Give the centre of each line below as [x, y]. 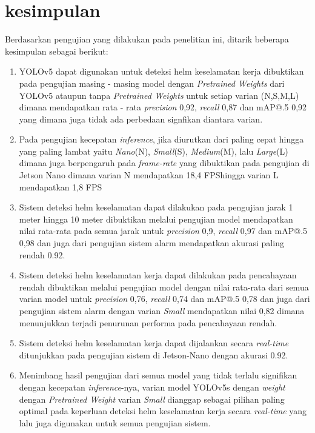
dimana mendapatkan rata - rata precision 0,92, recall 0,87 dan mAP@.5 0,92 [163, 107]
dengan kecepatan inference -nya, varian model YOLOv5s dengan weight [152, 387]
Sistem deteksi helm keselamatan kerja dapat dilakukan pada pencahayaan [158, 275]
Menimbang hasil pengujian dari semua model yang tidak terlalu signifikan [158, 375]
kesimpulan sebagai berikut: [57, 51]
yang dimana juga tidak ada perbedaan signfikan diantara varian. [141, 119]
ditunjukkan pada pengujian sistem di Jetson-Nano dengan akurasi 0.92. [154, 354]
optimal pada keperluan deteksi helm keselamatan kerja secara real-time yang [163, 411]
